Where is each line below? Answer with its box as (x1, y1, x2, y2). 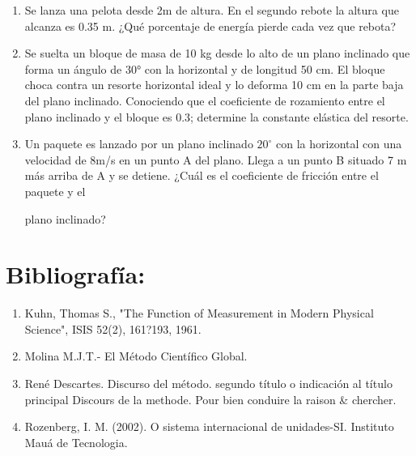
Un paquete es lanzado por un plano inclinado (24, 135, 253, 152)
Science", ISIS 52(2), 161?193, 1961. (24, 320, 202, 337)
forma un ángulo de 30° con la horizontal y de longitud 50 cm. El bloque (24, 60, 385, 77)
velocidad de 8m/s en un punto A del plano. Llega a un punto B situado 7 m (24, 151, 407, 168)
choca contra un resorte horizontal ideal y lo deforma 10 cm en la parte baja (24, 76, 404, 93)
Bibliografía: (6, 258, 146, 291)
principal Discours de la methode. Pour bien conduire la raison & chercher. (24, 390, 397, 407)
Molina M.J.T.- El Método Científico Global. (24, 347, 248, 364)
